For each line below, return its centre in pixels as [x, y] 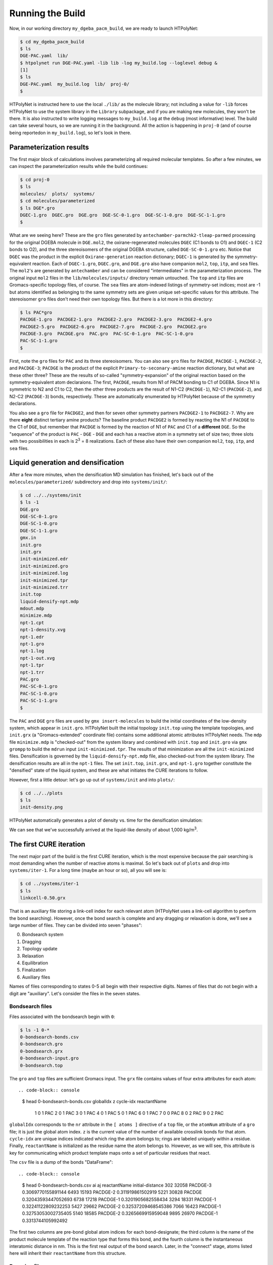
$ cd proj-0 [35, 180]
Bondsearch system [43, 935]
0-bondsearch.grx [41, 1051]
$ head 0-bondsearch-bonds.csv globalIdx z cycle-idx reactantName [94, 1102]
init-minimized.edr [44, 559]
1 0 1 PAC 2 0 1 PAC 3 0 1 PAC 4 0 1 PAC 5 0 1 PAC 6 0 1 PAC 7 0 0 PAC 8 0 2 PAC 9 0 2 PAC [129, 1113]
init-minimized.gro [44, 566]
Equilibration [35, 963]
